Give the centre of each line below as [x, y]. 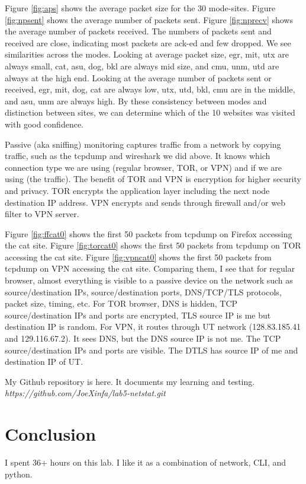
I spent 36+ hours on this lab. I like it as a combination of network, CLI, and [146, 462]
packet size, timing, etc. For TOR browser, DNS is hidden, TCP [121, 303]
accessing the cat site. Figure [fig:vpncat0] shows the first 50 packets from [138, 257]
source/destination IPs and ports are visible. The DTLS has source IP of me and [152, 350]
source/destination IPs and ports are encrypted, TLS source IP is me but [138, 315]
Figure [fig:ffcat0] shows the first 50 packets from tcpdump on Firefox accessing [149, 233]
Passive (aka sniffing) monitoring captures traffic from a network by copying [143, 144]
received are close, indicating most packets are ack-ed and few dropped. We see [148, 42]
